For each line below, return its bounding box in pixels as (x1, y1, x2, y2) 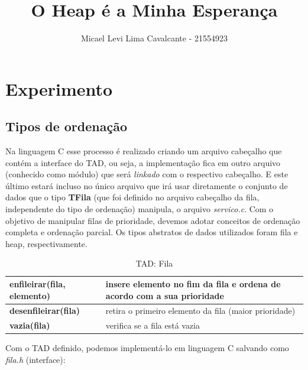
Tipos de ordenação (5, 117, 127, 135)
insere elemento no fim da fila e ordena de (105, 278, 281, 290)
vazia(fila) (9, 319, 50, 332)
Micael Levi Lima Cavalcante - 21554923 (80, 32, 228, 44)
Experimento (5, 76, 113, 100)
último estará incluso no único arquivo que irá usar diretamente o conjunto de (5, 179, 288, 192)
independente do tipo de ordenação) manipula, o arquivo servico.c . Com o (5, 203, 274, 215)
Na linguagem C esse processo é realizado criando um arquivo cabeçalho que (5, 145, 282, 157)
